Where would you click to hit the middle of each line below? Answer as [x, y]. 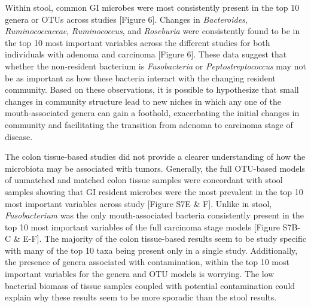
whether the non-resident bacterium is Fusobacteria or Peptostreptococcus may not [155, 66]
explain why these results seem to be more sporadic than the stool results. [141, 297]
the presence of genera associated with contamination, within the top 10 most [147, 262]
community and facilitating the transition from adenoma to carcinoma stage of [149, 124]
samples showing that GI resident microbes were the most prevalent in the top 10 [154, 191]
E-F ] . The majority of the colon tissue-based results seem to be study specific [164, 238]
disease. [19, 136]
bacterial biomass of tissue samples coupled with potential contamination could [150, 285]
